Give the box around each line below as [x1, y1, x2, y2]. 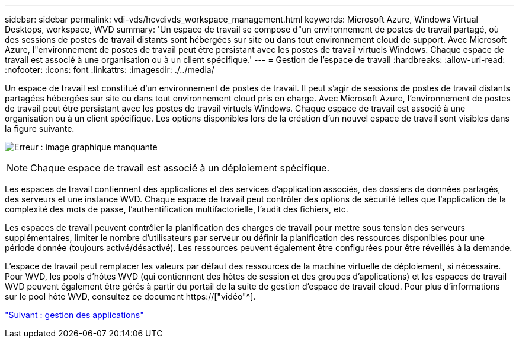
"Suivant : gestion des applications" [5, 310, 144, 320]
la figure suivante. [5, 123, 75, 134]
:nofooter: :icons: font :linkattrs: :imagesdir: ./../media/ [5, 65, 214, 75]
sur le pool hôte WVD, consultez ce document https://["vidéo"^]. [5, 291, 256, 301]
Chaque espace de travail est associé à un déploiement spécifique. [30, 162, 330, 174]
